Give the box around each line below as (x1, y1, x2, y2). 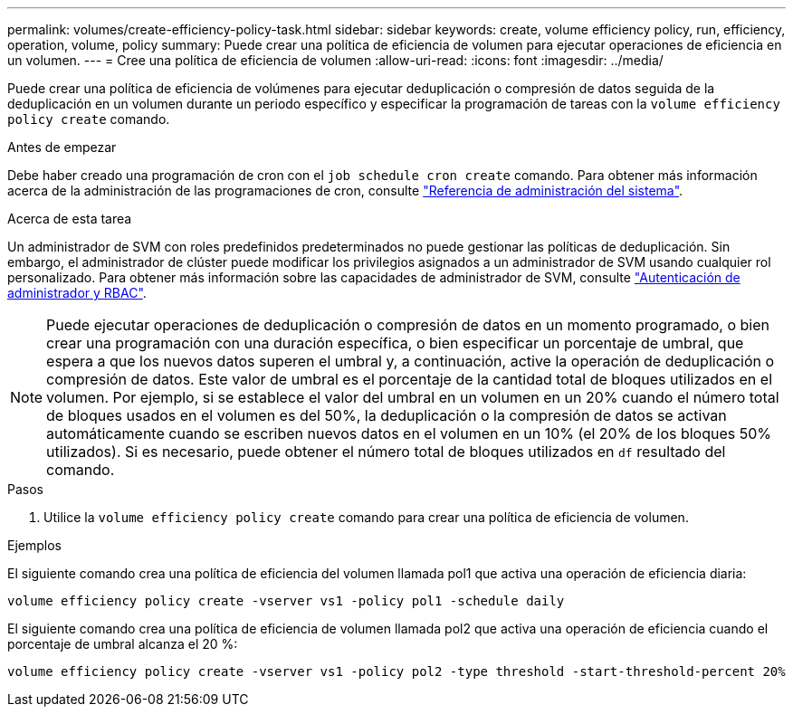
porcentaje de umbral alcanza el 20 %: (7, 636, 238, 652)
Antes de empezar (7, 139, 117, 155)
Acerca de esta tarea (7, 211, 132, 226)
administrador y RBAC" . (7, 285, 147, 300)
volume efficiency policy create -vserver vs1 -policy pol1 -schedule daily (7, 594, 565, 608)
